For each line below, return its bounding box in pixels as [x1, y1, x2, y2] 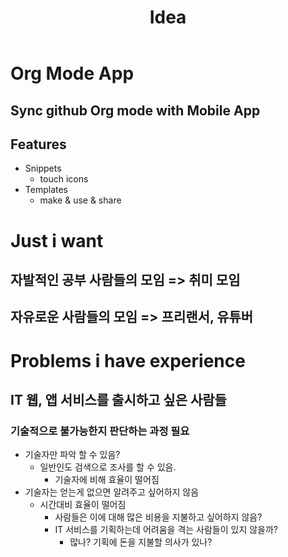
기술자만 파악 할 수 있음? [24, 449, 121, 461]
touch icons [39, 173, 89, 185]
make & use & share [39, 194, 122, 206]
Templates [24, 184, 68, 196]
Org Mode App [10, 62, 135, 85]
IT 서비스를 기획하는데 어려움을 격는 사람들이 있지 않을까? [54, 524, 279, 536]
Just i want [10, 229, 104, 252]
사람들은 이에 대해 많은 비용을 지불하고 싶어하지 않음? [54, 511, 263, 523]
